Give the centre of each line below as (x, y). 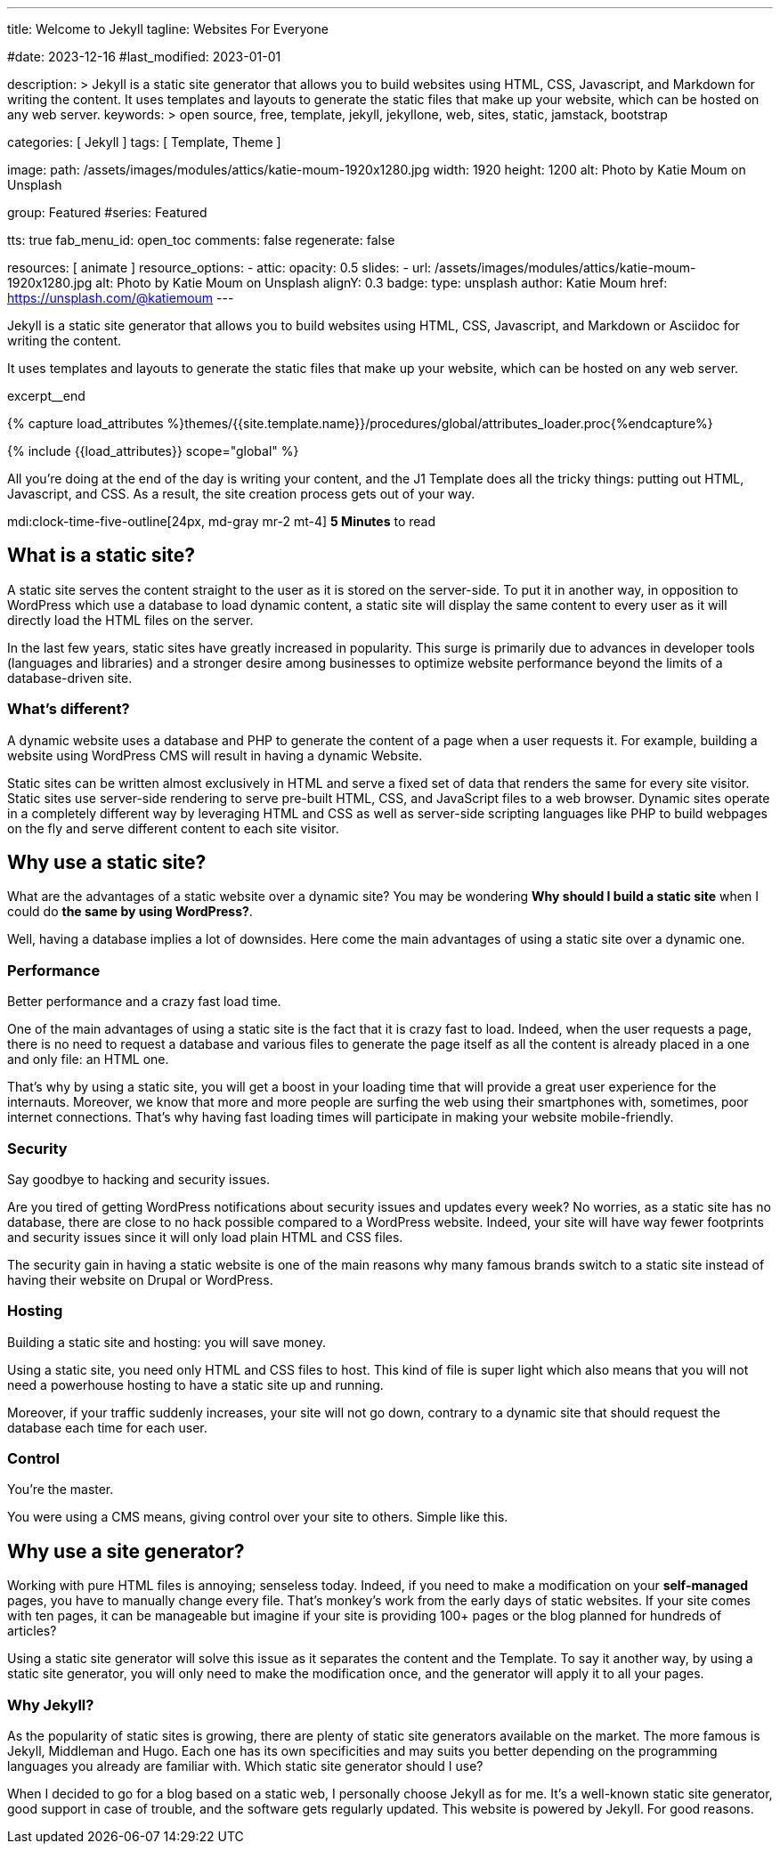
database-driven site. (70, 678)
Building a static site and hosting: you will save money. (167, 1342)
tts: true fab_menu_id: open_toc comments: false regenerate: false (201, 240)
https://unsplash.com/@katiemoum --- (121, 298)
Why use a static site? (107, 863)
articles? (32, 1631)
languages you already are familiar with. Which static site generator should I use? (245, 1766)
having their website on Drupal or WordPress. (140, 1279)
